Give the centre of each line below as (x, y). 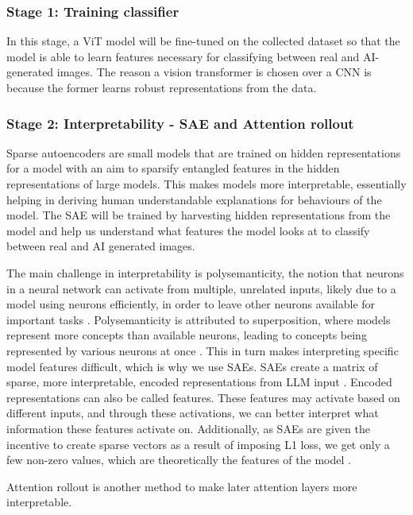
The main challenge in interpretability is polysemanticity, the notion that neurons (205, 272)
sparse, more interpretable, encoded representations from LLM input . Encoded (199, 382)
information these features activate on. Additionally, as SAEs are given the (188, 428)
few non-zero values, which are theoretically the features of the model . (179, 460)
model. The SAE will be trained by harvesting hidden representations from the (199, 215)
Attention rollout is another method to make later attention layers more (182, 486)
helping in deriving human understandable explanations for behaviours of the (194, 199)
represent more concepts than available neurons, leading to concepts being (187, 335)
